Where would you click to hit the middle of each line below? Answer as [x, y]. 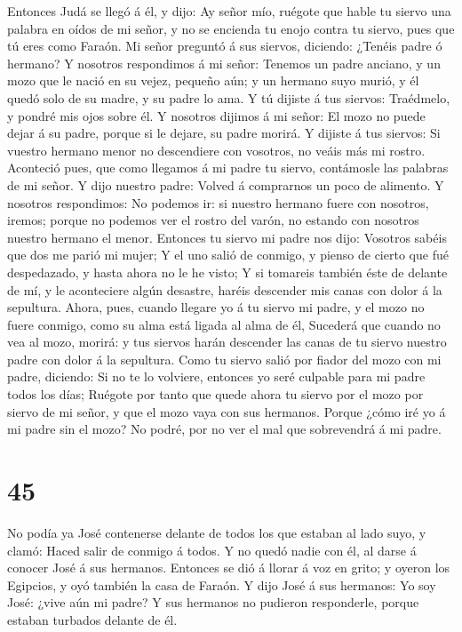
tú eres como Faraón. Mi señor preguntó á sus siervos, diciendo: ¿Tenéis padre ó [225, 46]
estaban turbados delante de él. [92, 619]
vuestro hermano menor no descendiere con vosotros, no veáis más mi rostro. [216, 150]
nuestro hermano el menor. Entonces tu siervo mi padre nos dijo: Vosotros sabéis [227, 237]
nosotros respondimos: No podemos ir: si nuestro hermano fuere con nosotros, [218, 202]
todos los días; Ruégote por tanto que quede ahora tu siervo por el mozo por [215, 394]
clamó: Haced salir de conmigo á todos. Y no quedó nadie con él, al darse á [212, 550]
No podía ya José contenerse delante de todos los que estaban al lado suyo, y [217, 532]
